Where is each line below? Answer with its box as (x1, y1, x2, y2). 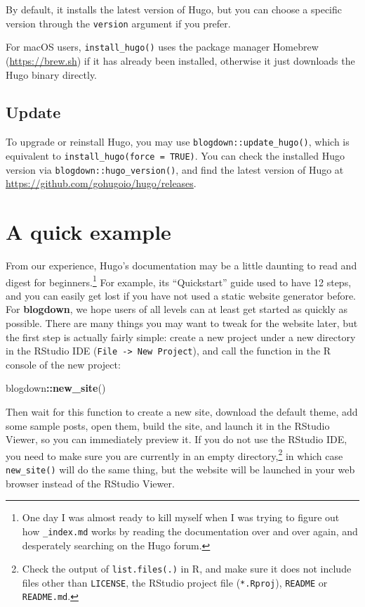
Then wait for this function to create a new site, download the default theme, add (6, 404, 358, 419)
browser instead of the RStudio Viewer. (6, 475, 175, 490)
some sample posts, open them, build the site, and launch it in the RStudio (6, 418, 330, 433)
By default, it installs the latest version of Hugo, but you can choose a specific (6, 2, 343, 16)
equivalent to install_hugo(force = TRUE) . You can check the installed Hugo (6, 148, 345, 162)
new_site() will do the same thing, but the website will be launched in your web (6, 462, 355, 477)
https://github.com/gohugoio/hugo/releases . (6, 176, 197, 191)
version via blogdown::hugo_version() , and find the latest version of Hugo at (6, 162, 344, 177)
